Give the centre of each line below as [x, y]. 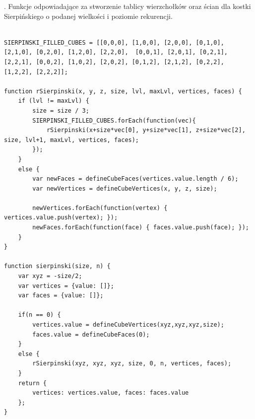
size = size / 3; [61, 110]
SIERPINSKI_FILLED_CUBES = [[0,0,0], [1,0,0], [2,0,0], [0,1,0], [114, 42]
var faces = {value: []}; [61, 296]
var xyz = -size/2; [50, 276]
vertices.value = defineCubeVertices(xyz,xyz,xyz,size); [128, 325]
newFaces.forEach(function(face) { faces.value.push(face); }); [141, 228]
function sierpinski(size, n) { [57, 266]
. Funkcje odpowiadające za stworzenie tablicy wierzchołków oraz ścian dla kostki [127, 6]
